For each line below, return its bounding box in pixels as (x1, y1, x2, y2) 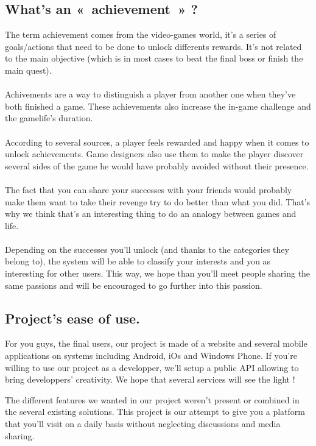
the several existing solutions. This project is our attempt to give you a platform (5, 405, 305, 418)
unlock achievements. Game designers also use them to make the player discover (5, 147, 304, 160)
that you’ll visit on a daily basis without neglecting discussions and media (5, 417, 281, 430)
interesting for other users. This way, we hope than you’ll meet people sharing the (5, 267, 311, 280)
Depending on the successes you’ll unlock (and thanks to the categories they (5, 242, 289, 255)
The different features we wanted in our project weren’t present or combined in (5, 393, 300, 406)
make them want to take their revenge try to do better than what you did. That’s (5, 195, 311, 208)
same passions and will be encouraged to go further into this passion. (5, 278, 262, 291)
